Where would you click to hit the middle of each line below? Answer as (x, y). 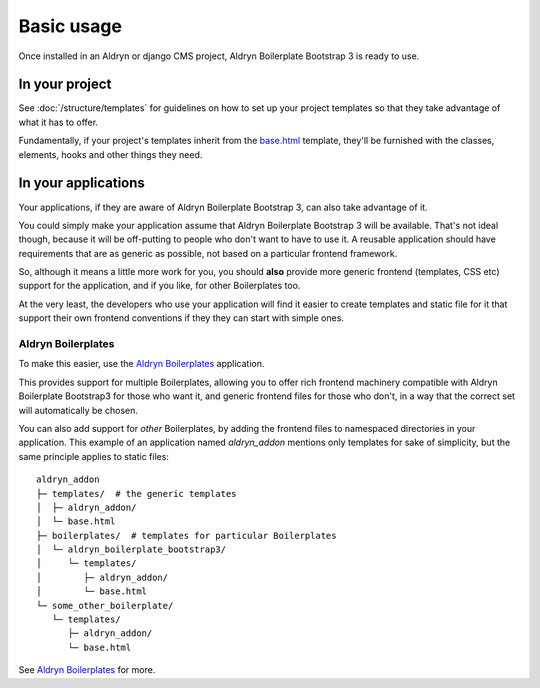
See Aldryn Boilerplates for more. (87, 670)
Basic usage (70, 26)
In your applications (81, 183)
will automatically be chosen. (78, 410)
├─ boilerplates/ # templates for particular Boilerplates (186, 535)
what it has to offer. (58, 122)
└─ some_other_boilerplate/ (105, 605)
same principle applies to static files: (94, 456)
